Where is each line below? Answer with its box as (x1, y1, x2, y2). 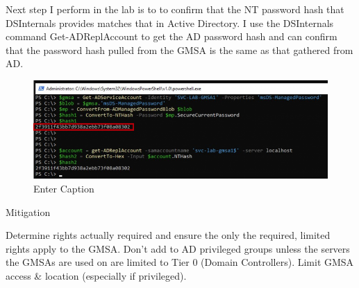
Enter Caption (33, 181, 94, 195)
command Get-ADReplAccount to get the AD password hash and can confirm (6, 29, 337, 44)
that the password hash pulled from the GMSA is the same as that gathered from (6, 42, 353, 57)
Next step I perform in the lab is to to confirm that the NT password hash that (6, 2, 344, 16)
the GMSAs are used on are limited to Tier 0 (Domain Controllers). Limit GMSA (6, 255, 354, 269)
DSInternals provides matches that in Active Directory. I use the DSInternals (6, 15, 334, 30)
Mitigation (6, 204, 51, 219)
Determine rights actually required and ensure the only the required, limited (6, 228, 331, 242)
